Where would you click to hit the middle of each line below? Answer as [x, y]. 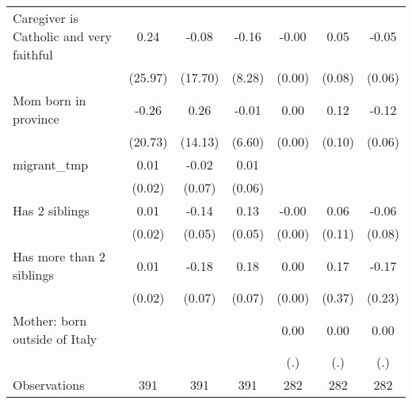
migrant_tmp [51, 164]
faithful [33, 54]
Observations [49, 385]
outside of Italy [55, 339]
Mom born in [50, 100]
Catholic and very [62, 36]
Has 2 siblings [51, 210]
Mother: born [50, 320]
